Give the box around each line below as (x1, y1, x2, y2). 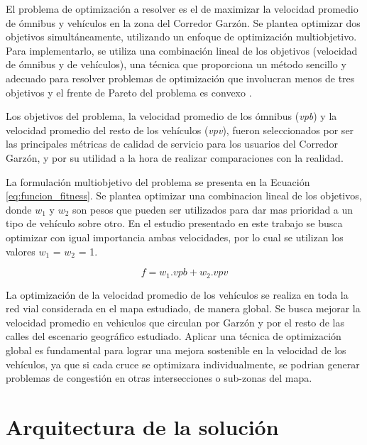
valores (6, 243, 35, 258)
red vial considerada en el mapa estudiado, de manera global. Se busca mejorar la (6, 301, 361, 316)
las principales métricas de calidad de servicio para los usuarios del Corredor (6, 136, 338, 151)
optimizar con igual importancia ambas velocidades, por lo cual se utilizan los (6, 229, 344, 244)
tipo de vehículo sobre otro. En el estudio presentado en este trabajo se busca (6, 216, 343, 231)
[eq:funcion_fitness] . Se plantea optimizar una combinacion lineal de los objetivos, (6, 188, 362, 203)
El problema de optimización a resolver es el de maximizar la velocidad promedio (6, 1, 358, 16)
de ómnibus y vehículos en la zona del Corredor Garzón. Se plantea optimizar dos (6, 15, 361, 30)
